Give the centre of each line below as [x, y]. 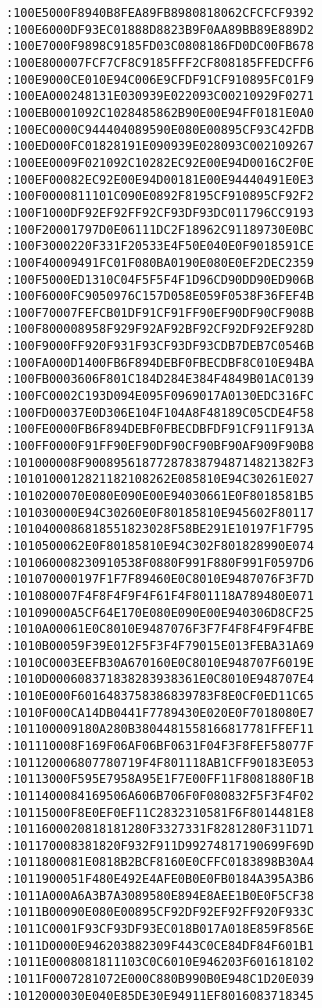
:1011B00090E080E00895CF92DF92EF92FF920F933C [160, 912]
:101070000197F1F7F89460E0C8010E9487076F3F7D [160, 579]
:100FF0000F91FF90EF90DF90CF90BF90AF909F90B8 [160, 446]
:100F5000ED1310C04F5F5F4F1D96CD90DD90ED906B [160, 279]
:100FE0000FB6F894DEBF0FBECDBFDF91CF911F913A [160, 429]
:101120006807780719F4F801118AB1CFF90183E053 [160, 762]
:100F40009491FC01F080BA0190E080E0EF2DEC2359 [160, 262]
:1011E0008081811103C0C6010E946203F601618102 [160, 962]
